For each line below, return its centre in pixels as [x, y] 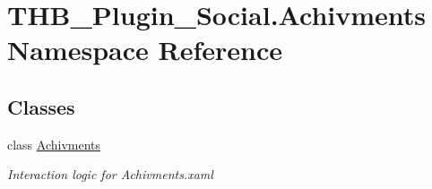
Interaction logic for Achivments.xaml [110, 174]
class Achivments [54, 144]
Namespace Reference [145, 50]
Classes [41, 106]
